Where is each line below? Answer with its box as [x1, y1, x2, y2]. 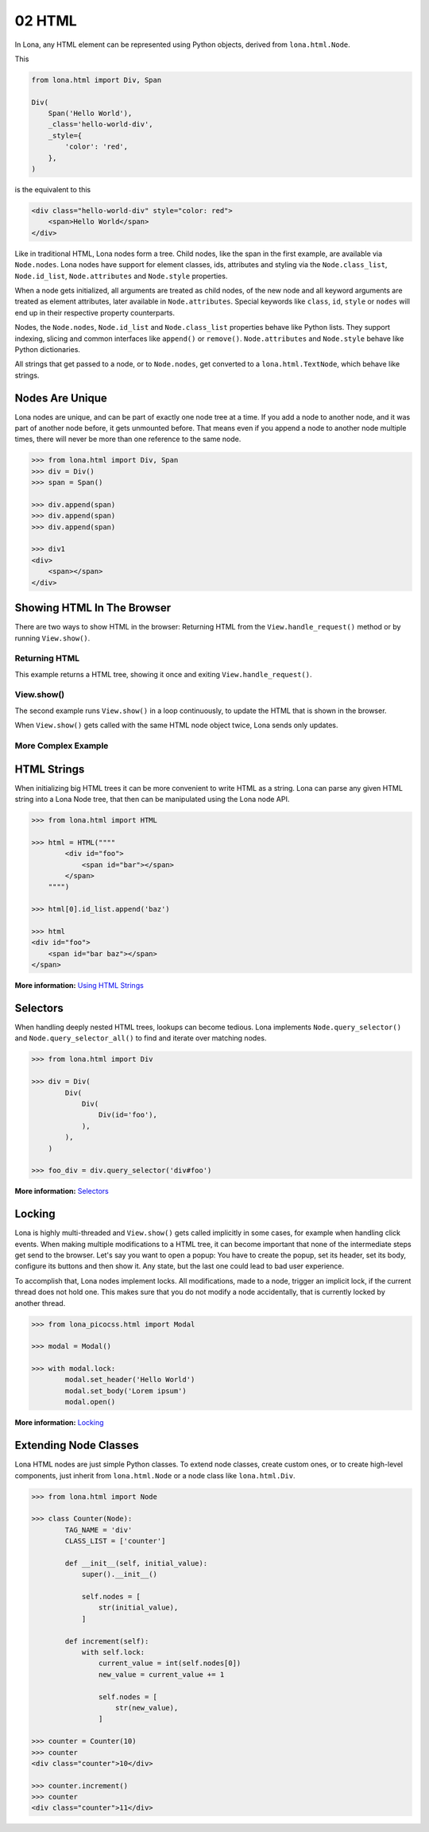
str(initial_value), [98, 1603, 179, 1613]
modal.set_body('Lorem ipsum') [64, 1386, 187, 1395]
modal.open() [64, 1397, 116, 1407]
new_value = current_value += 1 [98, 1670, 225, 1679]
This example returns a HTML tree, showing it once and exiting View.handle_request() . [14, 669, 312, 679]
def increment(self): [64, 1636, 149, 1645]
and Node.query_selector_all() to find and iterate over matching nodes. [14, 1033, 267, 1043]
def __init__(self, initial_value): [64, 1559, 208, 1567]
